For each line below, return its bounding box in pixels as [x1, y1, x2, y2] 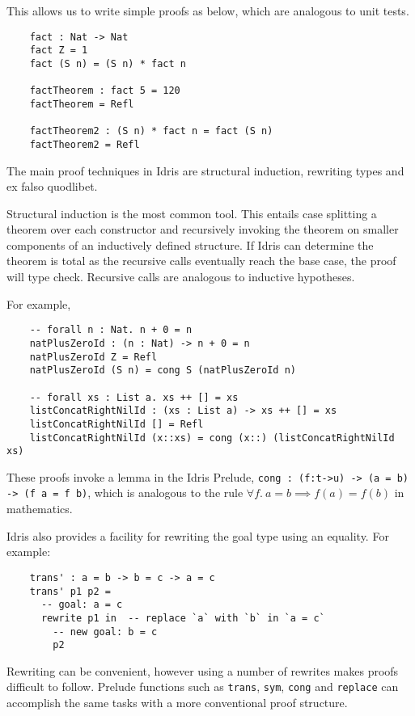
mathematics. [6, 500, 73, 517]
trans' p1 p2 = [29, 585, 111, 597]
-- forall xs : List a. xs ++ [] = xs [29, 391, 239, 403]
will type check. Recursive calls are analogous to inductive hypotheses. [6, 268, 355, 285]
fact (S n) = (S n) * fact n [29, 57, 186, 69]
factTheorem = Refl [29, 98, 134, 110]
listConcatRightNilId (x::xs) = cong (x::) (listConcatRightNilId [29, 432, 395, 444]
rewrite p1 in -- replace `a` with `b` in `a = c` [40, 612, 325, 624]
